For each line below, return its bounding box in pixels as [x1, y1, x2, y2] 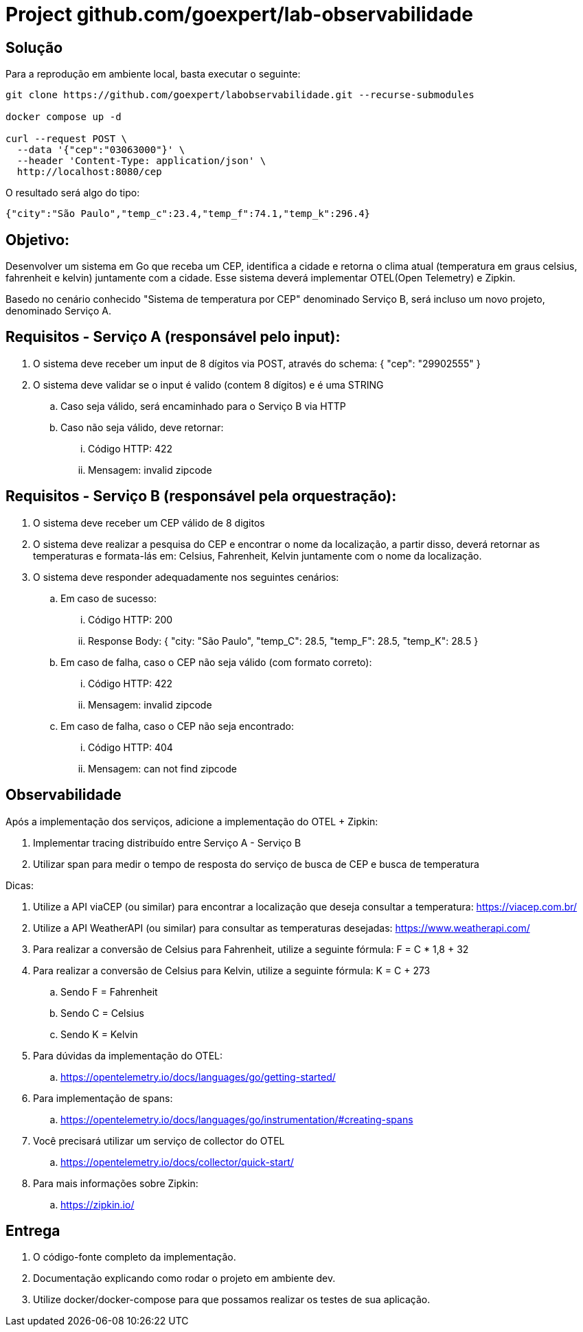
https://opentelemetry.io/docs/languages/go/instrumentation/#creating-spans [60, 1113, 413, 1125]
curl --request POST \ [5, 133, 128, 145]
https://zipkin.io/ [60, 1198, 135, 1210]
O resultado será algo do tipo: [5, 187, 140, 199]
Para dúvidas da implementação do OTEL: [33, 1049, 223, 1061]
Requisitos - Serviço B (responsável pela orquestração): [5, 487, 397, 505]
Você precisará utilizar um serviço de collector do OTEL [33, 1134, 285, 1147]
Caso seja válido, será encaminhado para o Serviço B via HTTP [60, 400, 346, 412]
